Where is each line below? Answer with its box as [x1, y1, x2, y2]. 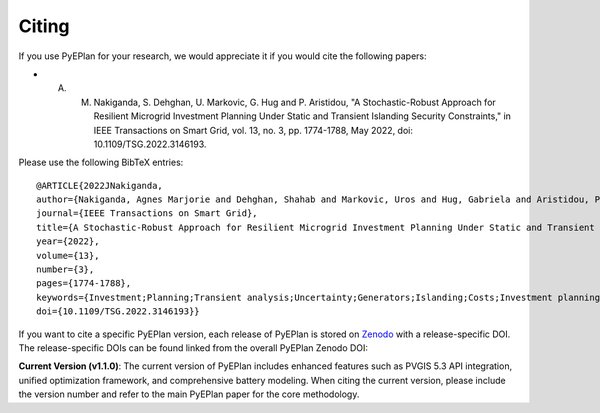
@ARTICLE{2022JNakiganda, [36, 180, 164, 191]
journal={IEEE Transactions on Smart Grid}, [36, 208, 259, 219]
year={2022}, [36, 236, 100, 247]
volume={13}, [36, 250, 100, 261]
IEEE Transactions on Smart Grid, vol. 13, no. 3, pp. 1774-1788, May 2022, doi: [93, 124, 414, 136]
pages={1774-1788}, [36, 278, 132, 289]
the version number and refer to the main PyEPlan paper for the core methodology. [18, 388, 360, 400]
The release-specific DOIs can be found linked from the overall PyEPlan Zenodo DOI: [18, 341, 369, 354]
